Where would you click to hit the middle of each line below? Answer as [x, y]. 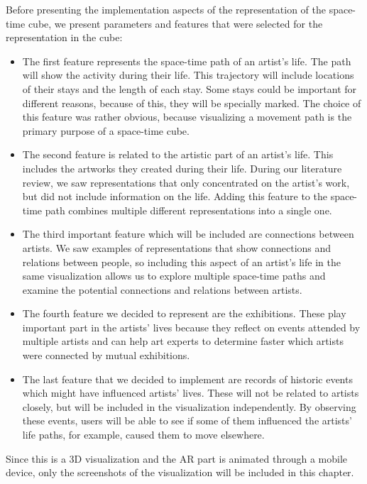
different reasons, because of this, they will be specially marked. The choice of [192, 103]
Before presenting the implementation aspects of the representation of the [166, 9]
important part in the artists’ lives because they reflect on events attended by [191, 327]
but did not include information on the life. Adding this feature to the [175, 196]
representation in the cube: [64, 37]
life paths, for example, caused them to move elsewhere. [143, 435]
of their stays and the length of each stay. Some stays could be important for [190, 88]
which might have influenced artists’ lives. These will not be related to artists [191, 393]
